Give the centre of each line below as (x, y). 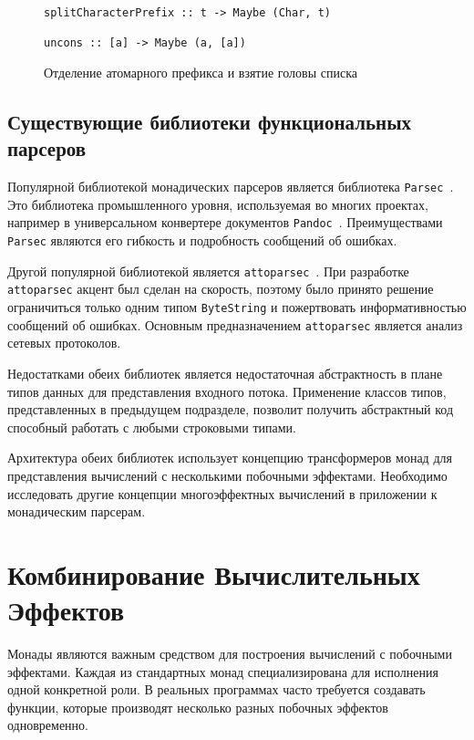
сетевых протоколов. (64, 343)
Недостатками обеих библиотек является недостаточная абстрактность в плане (225, 373)
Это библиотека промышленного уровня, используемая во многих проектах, (218, 204)
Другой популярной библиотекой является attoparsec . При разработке (208, 271)
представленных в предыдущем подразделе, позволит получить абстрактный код (231, 409)
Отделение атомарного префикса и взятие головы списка (201, 72)
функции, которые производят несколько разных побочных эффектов (198, 707)
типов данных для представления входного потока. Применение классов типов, (227, 391)
